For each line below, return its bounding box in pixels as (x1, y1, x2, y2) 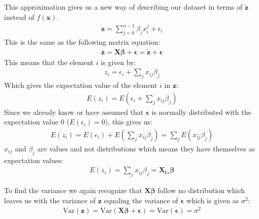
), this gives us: (105, 116, 152, 127)
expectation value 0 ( (4, 116, 70, 127)
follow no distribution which (157, 185, 245, 196)
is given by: (101, 56, 136, 67)
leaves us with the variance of (4, 195, 96, 205)
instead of (4, 11, 35, 22)
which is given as (186, 195, 239, 205)
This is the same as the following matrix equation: (4, 36, 160, 47)
